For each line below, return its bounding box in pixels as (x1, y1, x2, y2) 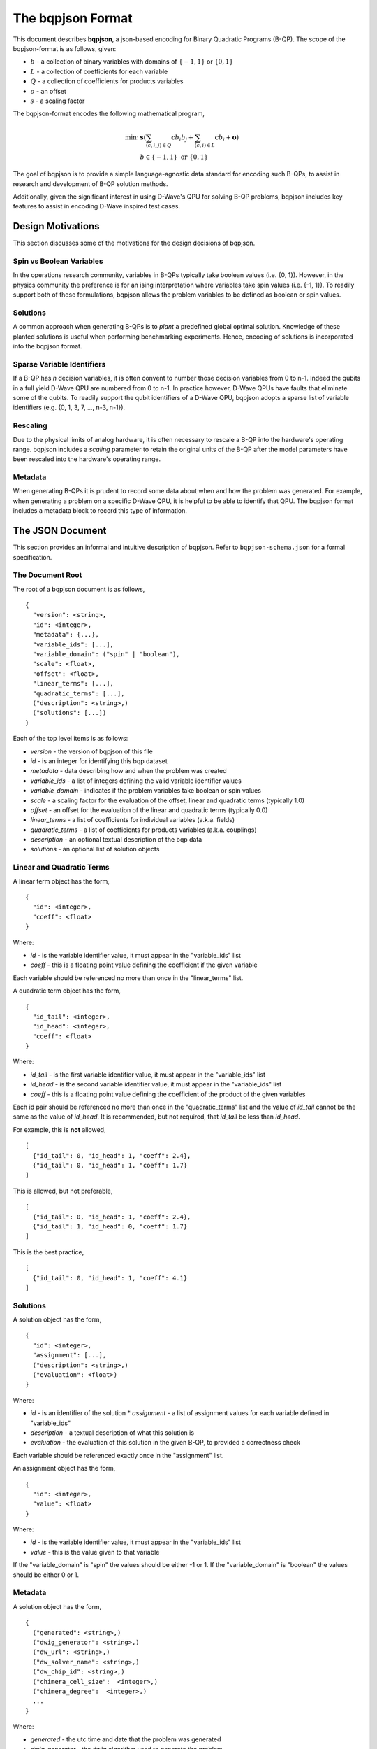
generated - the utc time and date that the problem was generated (30, 1735, 221, 1743)
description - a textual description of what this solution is (30, 1428, 195, 1437)
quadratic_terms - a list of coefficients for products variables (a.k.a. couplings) (30, 826, 258, 834)
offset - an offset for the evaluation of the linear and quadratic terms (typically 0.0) (30, 805, 268, 814)
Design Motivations (13, 220, 100, 232)
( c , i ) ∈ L (194, 142, 216, 149)
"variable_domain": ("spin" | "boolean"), (32, 651, 181, 658)
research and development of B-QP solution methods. (13, 179, 168, 188)
